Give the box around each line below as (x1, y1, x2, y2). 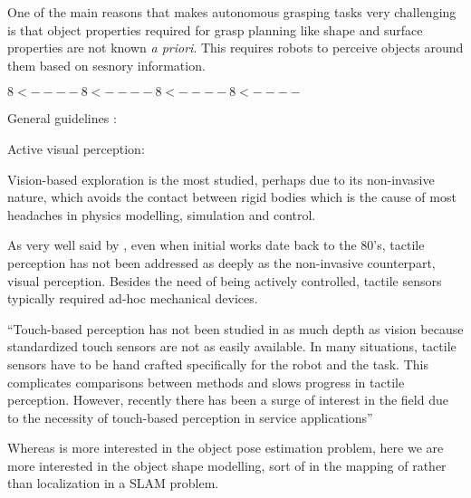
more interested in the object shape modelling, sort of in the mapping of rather (7, 455, 447, 474)
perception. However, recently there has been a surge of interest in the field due (7, 390, 448, 409)
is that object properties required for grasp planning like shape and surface (7, 20, 423, 39)
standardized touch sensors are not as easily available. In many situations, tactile (7, 337, 457, 356)
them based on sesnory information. (7, 55, 206, 74)
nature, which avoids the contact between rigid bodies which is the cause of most (7, 187, 457, 206)
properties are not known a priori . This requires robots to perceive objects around (7, 38, 464, 57)
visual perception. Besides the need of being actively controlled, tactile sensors (7, 271, 442, 290)
